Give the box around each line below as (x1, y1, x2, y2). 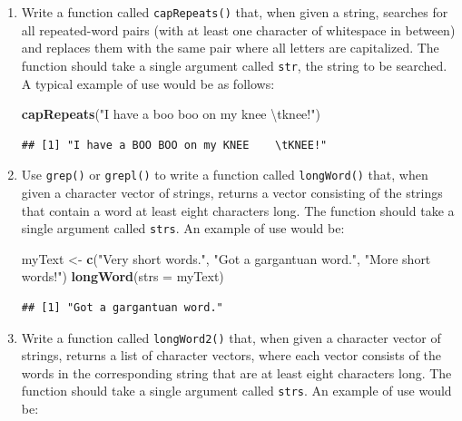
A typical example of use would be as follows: (21, 73, 275, 93)
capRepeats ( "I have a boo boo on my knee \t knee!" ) (21, 104, 320, 123)
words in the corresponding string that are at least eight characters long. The (21, 363, 452, 382)
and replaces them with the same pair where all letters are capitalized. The (21, 38, 439, 57)
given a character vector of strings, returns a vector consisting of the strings (21, 182, 443, 201)
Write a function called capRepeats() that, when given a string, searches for (21, 3, 448, 21)
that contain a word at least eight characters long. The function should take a (21, 201, 455, 220)
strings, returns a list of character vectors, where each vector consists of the (21, 346, 441, 365)
